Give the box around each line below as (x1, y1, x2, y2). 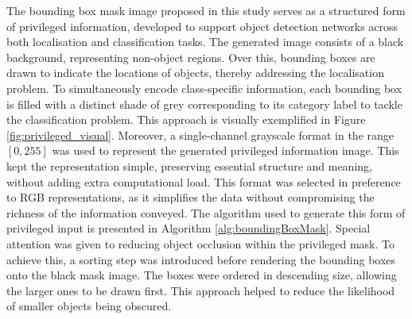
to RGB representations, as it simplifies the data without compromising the (6, 189, 375, 206)
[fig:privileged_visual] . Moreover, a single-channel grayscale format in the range (6, 126, 394, 143)
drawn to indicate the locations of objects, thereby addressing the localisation (6, 64, 384, 81)
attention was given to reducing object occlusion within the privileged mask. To (6, 235, 395, 252)
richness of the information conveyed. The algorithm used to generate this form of (6, 204, 406, 221)
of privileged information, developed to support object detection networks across (6, 17, 398, 34)
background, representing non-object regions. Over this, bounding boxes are (6, 48, 375, 65)
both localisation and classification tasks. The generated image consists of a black (6, 33, 404, 50)
